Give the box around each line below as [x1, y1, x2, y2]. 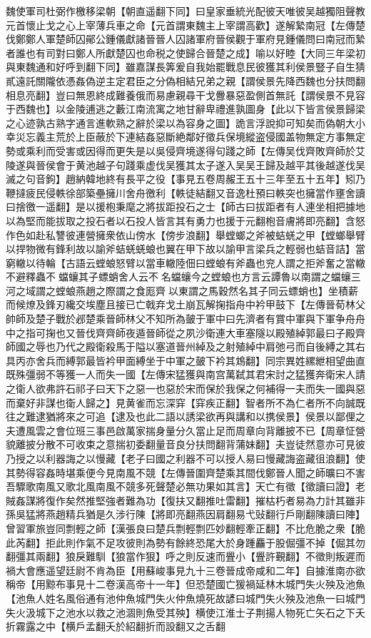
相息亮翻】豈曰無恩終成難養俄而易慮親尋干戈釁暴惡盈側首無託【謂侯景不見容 [6, 87, 365, 102]
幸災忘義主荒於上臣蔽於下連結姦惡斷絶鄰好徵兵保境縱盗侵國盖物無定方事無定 [6, 129, 365, 144]
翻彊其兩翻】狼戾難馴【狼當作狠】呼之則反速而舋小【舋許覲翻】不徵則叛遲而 [6, 549, 365, 564]
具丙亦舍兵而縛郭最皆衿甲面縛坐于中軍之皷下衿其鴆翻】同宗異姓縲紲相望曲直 [6, 353, 365, 368]
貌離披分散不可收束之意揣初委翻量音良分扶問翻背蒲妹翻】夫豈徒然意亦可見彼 [6, 437, 365, 452]
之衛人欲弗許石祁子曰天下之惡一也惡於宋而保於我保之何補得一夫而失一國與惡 [6, 381, 365, 396]
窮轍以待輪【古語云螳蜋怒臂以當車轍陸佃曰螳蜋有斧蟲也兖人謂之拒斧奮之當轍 [6, 255, 365, 270]
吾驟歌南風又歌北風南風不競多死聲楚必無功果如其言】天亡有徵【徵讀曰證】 [6, 479, 355, 494]
